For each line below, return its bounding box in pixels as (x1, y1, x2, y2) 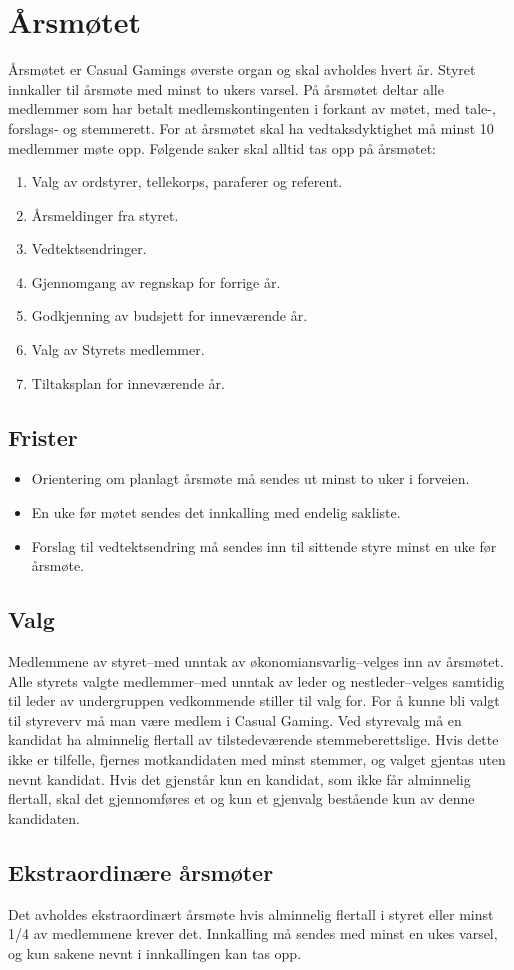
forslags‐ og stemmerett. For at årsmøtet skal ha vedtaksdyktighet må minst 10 (8, 117, 494, 138)
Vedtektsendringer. (31, 238, 147, 259)
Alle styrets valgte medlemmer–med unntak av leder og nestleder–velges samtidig (8, 670, 505, 691)
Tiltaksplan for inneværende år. (31, 372, 225, 393)
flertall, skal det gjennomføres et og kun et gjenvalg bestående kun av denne (8, 788, 475, 809)
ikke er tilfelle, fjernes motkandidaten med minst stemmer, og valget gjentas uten (8, 749, 506, 769)
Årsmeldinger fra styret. (31, 204, 179, 225)
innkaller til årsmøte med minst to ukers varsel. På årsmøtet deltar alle (8, 78, 444, 99)
